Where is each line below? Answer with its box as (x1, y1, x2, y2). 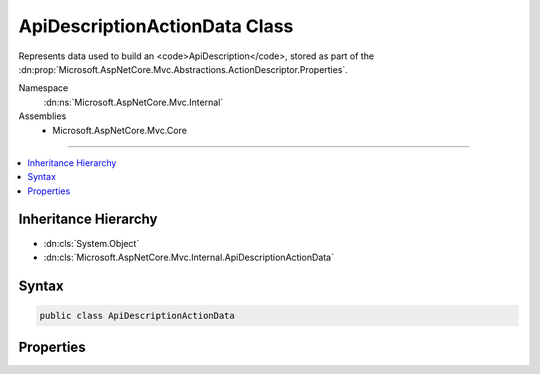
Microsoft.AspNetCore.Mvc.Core (52, 124, 187, 136)
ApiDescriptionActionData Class (18, 15, 294, 37)
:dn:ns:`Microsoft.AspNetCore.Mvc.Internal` (43, 96, 224, 108)
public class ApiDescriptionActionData (39, 310, 235, 321)
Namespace (18, 82, 69, 94)
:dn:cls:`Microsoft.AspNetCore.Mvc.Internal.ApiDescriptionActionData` (43, 251, 335, 263)
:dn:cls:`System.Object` (43, 237, 140, 249)
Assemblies (18, 110, 67, 122)
